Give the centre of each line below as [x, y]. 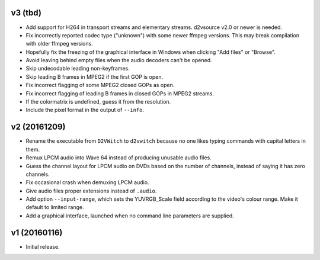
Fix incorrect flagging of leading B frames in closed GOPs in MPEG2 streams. [120, 93]
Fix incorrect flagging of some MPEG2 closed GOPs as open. [100, 85]
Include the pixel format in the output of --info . [85, 110]
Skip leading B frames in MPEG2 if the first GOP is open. [94, 76]
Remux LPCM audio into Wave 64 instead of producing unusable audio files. [119, 158]
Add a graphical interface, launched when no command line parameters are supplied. [130, 216]
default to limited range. [55, 207]
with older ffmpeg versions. [59, 44]
